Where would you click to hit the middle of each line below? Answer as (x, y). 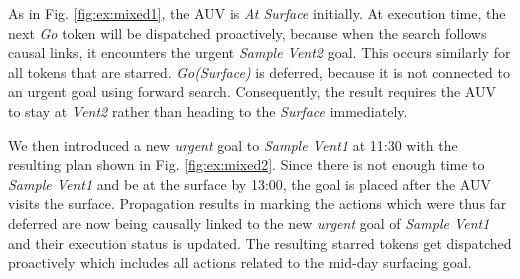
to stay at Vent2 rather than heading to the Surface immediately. (208, 110)
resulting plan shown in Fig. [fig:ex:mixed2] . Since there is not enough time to (246, 164)
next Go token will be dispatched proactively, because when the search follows (247, 32)
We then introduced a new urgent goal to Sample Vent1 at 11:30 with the (233, 144)
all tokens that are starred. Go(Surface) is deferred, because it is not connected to (259, 71)
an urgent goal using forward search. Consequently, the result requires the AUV (252, 91)
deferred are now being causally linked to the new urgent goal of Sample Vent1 (249, 222)
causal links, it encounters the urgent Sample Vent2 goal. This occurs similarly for (259, 52)
